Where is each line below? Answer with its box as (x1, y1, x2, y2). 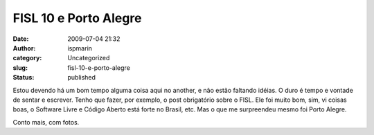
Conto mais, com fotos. (12, 118, 80, 126)
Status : (12, 73, 35, 82)
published (67, 73, 96, 82)
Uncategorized (67, 54, 110, 62)
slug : (12, 63, 28, 72)
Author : (12, 44, 36, 52)
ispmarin (67, 44, 93, 52)
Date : (12, 35, 29, 43)
